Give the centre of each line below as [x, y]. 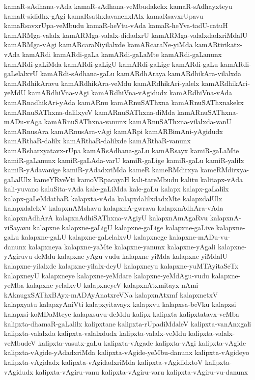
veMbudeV [20, 342]
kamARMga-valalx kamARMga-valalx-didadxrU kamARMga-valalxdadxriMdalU [126, 35]
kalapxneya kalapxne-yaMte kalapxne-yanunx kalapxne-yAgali [122, 246]
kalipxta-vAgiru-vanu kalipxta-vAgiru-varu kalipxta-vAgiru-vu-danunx [142, 371]
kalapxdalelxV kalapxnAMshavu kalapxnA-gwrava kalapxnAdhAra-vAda [114, 208]
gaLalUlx [18, 179]
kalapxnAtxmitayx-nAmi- [162, 285]
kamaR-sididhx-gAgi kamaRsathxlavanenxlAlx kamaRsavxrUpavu [104, 15]
